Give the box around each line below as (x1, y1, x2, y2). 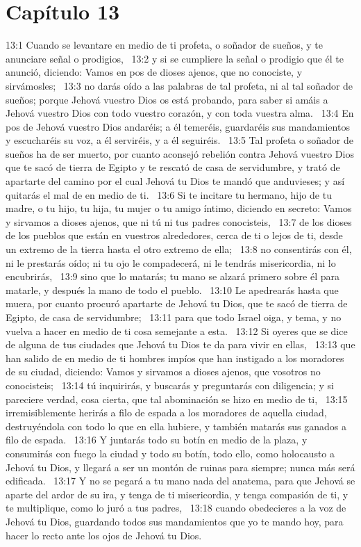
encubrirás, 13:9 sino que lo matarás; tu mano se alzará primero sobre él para (6, 269, 339, 284)
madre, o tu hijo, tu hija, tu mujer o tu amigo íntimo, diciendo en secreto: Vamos (6, 201, 352, 215)
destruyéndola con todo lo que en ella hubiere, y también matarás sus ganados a (6, 418, 346, 433)
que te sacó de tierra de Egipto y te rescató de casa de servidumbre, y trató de (6, 160, 340, 174)
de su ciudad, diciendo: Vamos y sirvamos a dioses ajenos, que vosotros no (6, 364, 321, 379)
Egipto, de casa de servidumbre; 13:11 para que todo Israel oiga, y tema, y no (6, 310, 342, 324)
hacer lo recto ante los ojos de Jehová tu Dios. (6, 528, 202, 542)
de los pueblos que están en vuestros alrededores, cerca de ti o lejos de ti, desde (6, 228, 343, 243)
